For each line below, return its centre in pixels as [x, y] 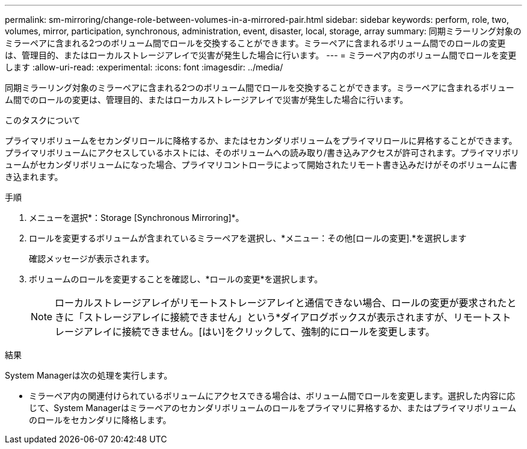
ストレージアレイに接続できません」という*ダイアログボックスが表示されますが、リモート [288, 317]
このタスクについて [43, 120]
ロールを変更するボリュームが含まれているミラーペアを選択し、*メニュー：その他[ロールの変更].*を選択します [248, 238]
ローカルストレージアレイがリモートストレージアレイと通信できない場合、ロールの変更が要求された [281, 303]
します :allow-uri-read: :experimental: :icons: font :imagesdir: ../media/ [144, 67]
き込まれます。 [34, 177]
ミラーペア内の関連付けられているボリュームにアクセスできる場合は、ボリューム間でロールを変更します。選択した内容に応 [272, 396]
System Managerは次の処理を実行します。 [89, 375]
